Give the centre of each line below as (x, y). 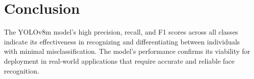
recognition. (22, 70)
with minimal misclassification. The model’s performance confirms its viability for (127, 51)
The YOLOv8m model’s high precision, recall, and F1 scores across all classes (121, 32)
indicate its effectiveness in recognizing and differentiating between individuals (122, 41)
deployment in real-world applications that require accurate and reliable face (119, 60)
